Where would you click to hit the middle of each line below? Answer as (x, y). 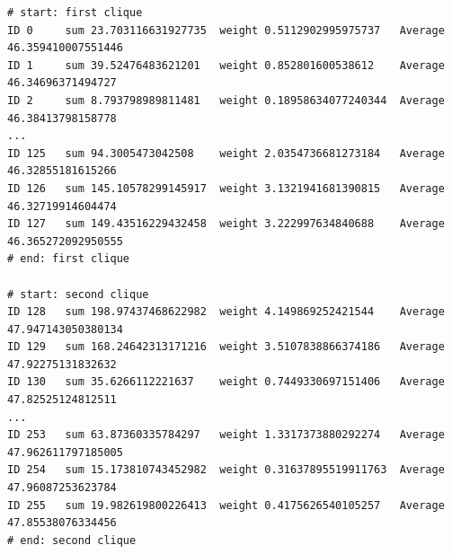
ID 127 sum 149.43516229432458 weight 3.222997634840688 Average (226, 224)
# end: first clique (69, 259)
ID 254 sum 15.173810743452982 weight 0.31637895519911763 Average (226, 470)
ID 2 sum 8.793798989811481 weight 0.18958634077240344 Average (226, 100)
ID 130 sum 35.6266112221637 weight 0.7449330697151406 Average (226, 382)
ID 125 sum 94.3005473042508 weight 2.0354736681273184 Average (226, 153)
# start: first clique (75, 13)
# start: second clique (78, 294)
